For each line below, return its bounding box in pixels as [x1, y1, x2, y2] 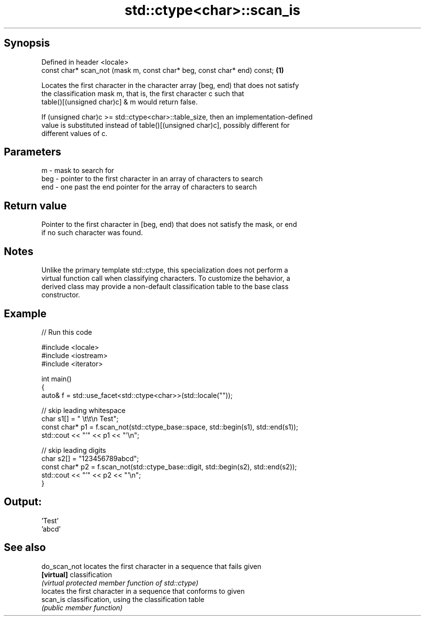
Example [4, 307, 47, 320]
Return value [4, 199, 67, 212]
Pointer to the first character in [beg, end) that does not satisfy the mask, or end [41, 220, 297, 229]
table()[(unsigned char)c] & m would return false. [41, 97, 198, 106]
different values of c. [41, 129, 108, 138]
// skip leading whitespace [41, 406, 126, 414]
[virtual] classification [41, 570, 112, 579]
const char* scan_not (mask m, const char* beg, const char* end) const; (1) [41, 66, 284, 74]
